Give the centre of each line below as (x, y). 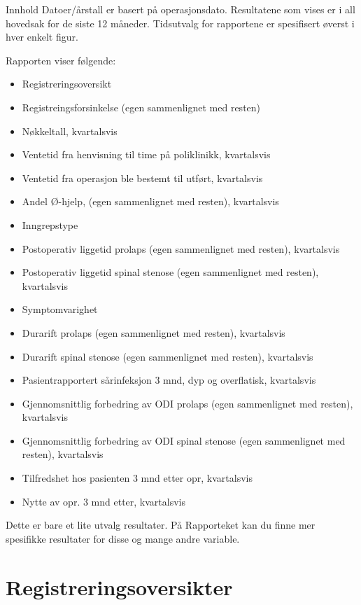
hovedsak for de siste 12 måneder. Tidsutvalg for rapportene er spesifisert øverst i (180, 23)
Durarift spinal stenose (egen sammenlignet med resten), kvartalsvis (168, 356)
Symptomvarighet (60, 309)
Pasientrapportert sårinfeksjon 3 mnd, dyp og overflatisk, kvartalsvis (169, 380)
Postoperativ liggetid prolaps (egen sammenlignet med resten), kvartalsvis (181, 248)
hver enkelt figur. (42, 37)
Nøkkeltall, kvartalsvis (70, 131)
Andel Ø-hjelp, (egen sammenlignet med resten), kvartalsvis (150, 201)
